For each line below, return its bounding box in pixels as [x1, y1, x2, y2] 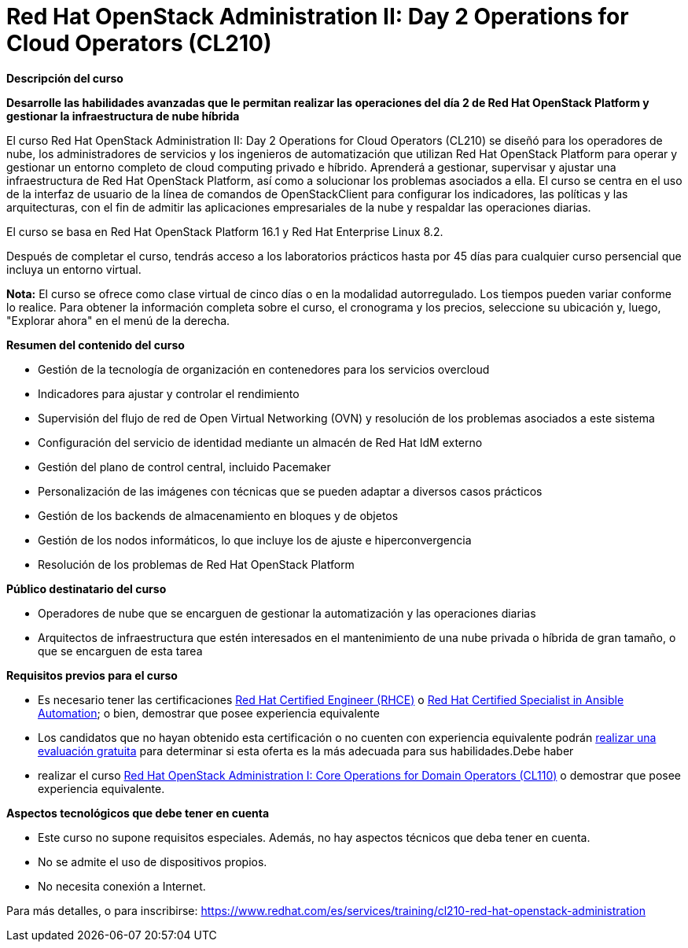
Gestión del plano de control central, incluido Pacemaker [38, 459, 331, 474]
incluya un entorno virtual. [6, 262, 142, 276]
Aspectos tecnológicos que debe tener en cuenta [6, 806, 270, 820]
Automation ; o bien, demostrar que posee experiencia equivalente [38, 706, 380, 720]
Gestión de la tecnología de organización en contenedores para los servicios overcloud [38, 362, 490, 376]
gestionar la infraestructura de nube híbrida [6, 109, 240, 123]
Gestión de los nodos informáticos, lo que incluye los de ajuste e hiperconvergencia [38, 533, 472, 547]
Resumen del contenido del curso [6, 338, 185, 352]
